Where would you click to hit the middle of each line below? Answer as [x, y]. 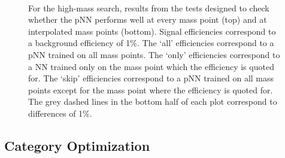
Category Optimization [77, 145]
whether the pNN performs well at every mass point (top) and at [148, 19]
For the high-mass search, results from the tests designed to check [149, 7]
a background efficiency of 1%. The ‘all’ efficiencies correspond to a [151, 43]
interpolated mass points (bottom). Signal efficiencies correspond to [152, 31]
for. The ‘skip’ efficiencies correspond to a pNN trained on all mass [151, 78]
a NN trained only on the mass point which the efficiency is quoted [151, 66]
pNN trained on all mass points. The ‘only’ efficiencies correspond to [154, 54]
